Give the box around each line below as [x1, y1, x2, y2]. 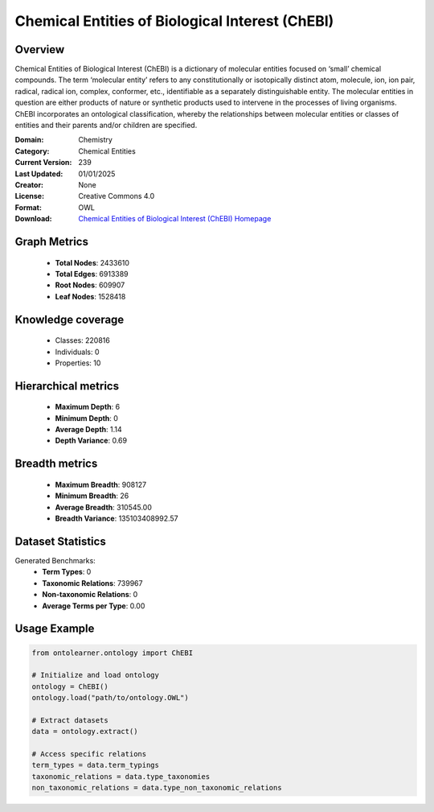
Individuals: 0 [55, 347, 100, 357]
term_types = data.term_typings [31, 760, 160, 770]
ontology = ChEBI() [31, 682, 108, 691]
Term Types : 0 [42, 567, 92, 577]
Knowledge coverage [14, 312, 125, 326]
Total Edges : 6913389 [55, 269, 129, 278]
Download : [14, 214, 52, 224]
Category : [14, 146, 50, 156]
